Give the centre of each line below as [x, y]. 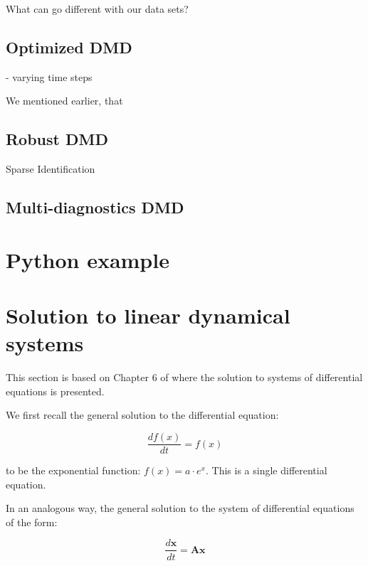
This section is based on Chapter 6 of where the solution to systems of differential [184, 377]
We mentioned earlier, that [64, 101]
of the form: [32, 522]
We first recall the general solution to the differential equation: [142, 415]
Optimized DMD [69, 47]
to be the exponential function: [73, 470]
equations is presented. [55, 391]
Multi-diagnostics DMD [95, 207]
